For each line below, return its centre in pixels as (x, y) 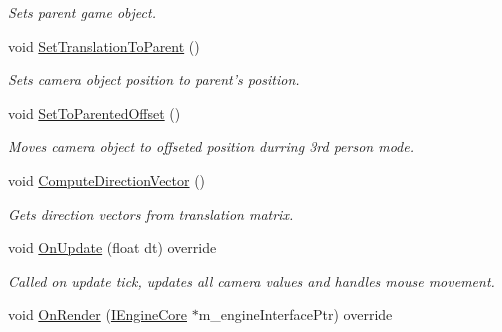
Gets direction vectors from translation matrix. (151, 213)
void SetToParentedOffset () (94, 112)
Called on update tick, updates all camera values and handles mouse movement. (251, 280)
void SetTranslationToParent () (104, 45)
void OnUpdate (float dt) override (112, 247)
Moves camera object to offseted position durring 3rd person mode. (211, 146)
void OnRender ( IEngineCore (97, 314)
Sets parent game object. (82, 12)
